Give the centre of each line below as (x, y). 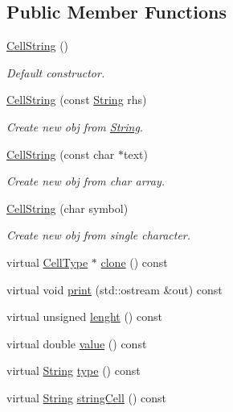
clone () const (134, 262)
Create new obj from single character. (99, 235)
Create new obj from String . (75, 126)
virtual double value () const (77, 343)
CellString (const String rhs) (77, 100)
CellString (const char (61, 154)
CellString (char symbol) (67, 208)
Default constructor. (56, 72)
